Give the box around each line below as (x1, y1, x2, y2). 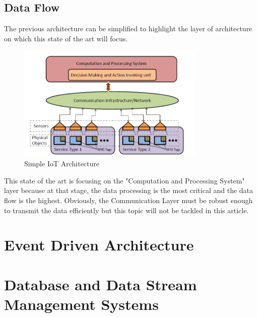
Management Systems (4, 293, 159, 314)
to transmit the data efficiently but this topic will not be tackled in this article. (4, 205, 249, 215)
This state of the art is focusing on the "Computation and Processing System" (4, 175, 245, 185)
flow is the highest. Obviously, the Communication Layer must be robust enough (4, 195, 253, 206)
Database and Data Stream (4, 274, 197, 294)
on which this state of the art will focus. (4, 33, 128, 43)
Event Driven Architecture (4, 234, 194, 255)
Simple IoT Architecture (24, 158, 100, 169)
